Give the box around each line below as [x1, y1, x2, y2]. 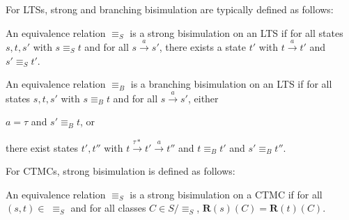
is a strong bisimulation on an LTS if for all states [130, 25, 343, 40]
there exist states [6, 140, 79, 155]
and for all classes [70, 201, 146, 215]
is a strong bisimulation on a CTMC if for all [130, 187, 323, 201]
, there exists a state [159, 39, 247, 54]
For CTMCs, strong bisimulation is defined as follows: [6, 164, 235, 178]
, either [187, 91, 219, 105]
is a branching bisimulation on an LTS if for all [130, 77, 332, 91]
